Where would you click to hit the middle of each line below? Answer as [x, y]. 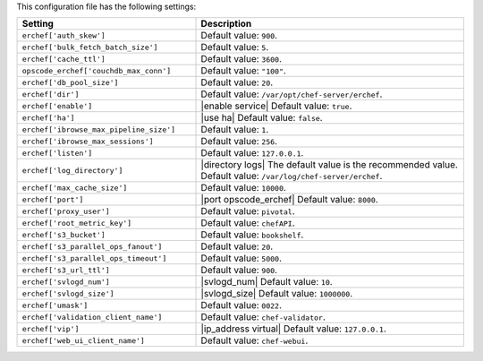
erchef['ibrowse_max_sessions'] [88, 141]
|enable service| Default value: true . [276, 106]
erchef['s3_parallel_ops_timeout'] [94, 258]
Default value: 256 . [239, 142]
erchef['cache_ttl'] [64, 59]
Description [226, 24]
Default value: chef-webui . [254, 340]
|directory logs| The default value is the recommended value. [329, 165]
